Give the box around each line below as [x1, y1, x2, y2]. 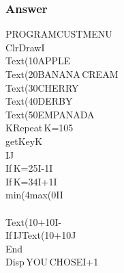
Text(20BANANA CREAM [5, 67, 119, 81]
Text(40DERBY [5, 94, 73, 108]
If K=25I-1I [5, 161, 53, 175]
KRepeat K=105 [5, 120, 74, 135]
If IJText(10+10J [5, 228, 76, 242]
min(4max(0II [5, 187, 63, 202]
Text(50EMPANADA [5, 107, 95, 121]
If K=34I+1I [5, 174, 57, 188]
